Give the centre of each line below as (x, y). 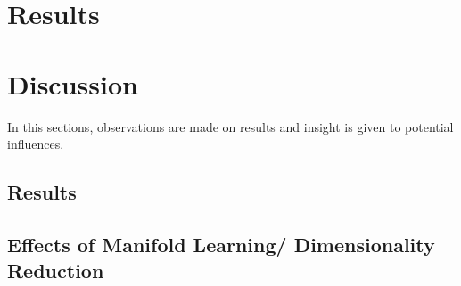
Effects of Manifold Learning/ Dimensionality (221, 244)
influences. (36, 144)
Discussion (73, 83)
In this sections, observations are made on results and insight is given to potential (230, 126)
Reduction (56, 270)
